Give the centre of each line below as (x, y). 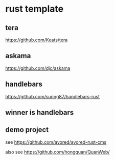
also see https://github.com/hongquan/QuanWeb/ (57, 152)
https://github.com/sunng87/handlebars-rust (53, 96)
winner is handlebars (40, 113)
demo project (27, 130)
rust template (34, 9)
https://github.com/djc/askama (38, 68)
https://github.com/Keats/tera (37, 40)
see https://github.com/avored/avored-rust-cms (56, 142)
